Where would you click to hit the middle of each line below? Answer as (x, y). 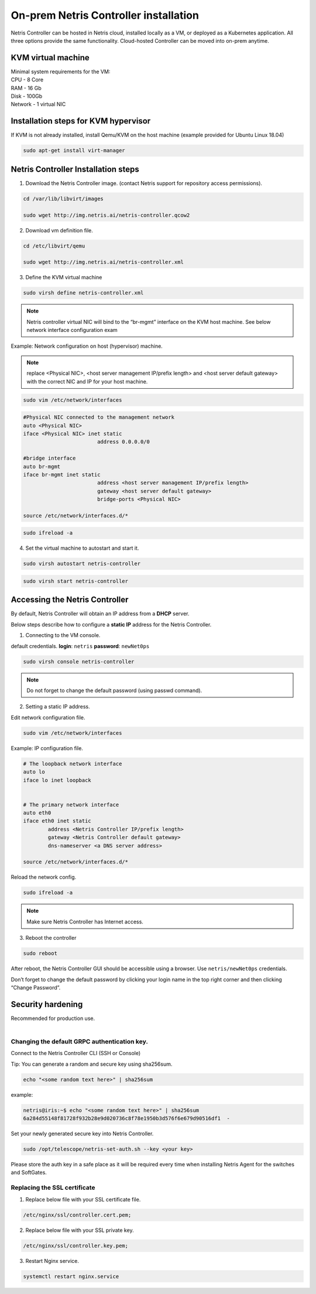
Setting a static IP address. (58, 707)
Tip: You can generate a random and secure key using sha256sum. (92, 1064)
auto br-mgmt (42, 466)
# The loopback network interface (73, 764)
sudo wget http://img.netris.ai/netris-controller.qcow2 (107, 215)
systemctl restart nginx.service (71, 1276)
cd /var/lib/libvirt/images (63, 198)
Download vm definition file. (59, 230)
